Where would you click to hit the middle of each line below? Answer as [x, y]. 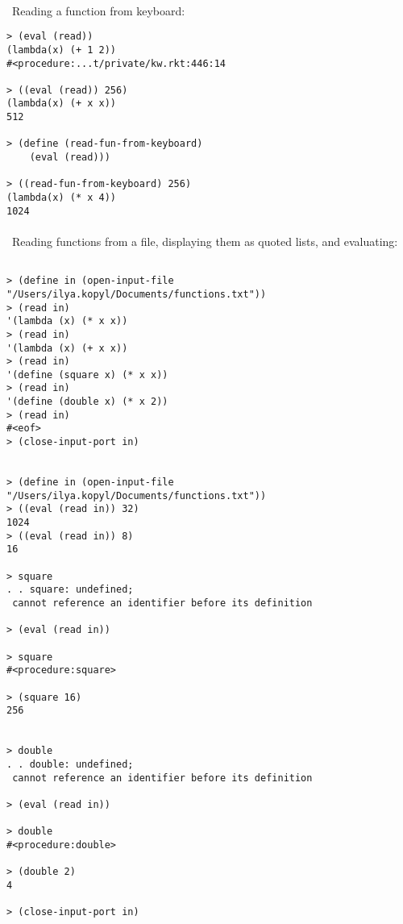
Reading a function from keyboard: [98, 10]
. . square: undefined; [70, 590]
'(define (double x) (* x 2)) [87, 402]
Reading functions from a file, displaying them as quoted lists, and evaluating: [205, 241]
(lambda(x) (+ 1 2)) [62, 50]
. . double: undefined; [70, 764]
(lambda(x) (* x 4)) [62, 198]
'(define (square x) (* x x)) [87, 375]
